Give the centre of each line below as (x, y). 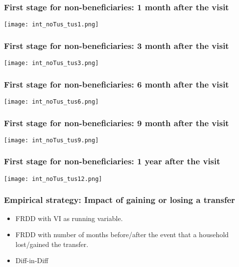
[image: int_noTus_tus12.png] (53, 179)
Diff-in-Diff (32, 260)
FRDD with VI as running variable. (69, 218)
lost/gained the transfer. (52, 244)
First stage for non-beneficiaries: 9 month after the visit (117, 122)
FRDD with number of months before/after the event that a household (122, 234)
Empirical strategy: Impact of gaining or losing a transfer (119, 200)
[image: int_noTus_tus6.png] (51, 101)
